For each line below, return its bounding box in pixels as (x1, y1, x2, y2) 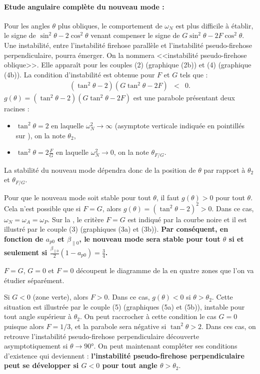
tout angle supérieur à (4, 311, 72, 322)
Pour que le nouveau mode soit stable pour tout (4, 192, 151, 202)
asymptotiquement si (4, 341, 68, 351)
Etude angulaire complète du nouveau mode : (4, 1, 164, 11)
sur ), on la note (15, 130, 65, 140)
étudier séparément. (4, 275, 64, 285)
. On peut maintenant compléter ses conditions (93, 341, 237, 351)
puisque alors (4, 321, 44, 331)
